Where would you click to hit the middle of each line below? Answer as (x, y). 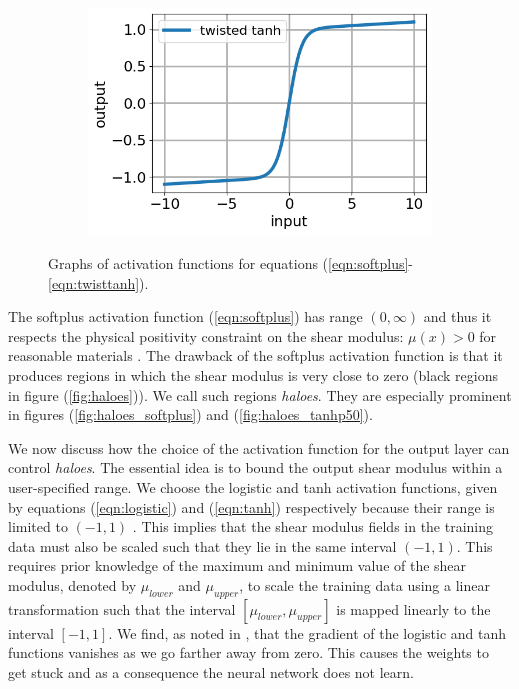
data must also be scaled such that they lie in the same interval (202, 545)
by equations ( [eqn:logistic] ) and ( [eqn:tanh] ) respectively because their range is (251, 506)
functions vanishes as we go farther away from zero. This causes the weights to (248, 652)
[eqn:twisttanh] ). (98, 282)
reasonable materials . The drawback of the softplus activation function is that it (255, 355)
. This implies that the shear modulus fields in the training (313, 526)
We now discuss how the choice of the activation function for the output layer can (259, 447)
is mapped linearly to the (413, 608)
